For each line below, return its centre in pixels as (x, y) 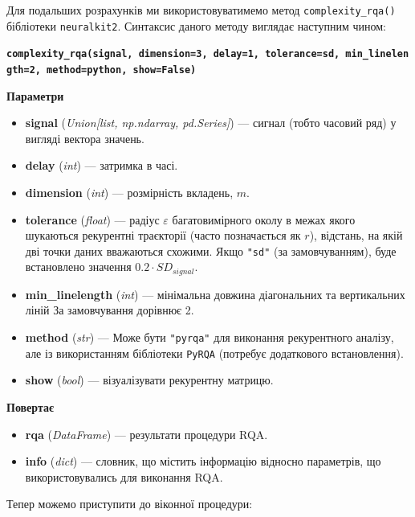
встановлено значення (78, 267)
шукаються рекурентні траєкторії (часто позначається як (163, 235)
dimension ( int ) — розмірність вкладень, (129, 192)
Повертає (31, 406)
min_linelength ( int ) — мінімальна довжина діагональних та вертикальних (215, 294)
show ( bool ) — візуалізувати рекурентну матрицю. (149, 380)
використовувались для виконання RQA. (124, 476)
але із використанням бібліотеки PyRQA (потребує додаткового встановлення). (214, 353)
